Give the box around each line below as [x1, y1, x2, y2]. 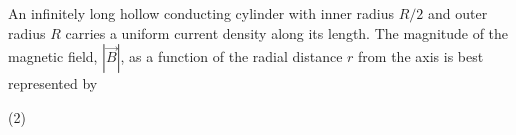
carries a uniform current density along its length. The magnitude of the [65, 22, 509, 43]
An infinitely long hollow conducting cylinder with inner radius [8, 3, 395, 23]
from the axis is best [358, 46, 484, 67]
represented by [8, 73, 98, 94]
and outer [428, 3, 488, 23]
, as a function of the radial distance [120, 46, 343, 67]
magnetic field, [8, 46, 98, 67]
